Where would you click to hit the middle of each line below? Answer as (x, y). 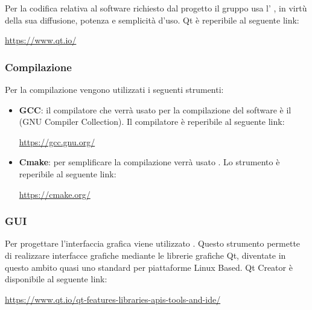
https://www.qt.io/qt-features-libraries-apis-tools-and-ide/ (113, 299)
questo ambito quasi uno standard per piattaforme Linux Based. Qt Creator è (149, 267)
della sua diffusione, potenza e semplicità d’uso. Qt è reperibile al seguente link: (152, 20)
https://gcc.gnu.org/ (57, 141)
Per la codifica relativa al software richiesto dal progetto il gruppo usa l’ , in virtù (156, 8)
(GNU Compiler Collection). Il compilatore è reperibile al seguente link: (152, 122)
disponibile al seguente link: (56, 279)
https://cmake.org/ (55, 194)
